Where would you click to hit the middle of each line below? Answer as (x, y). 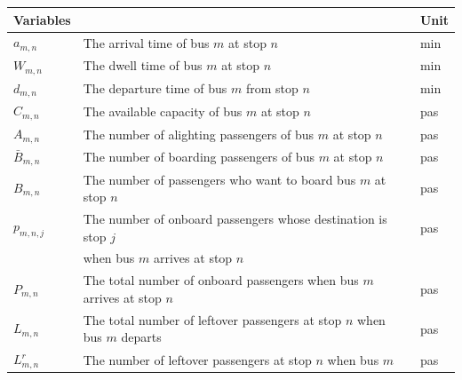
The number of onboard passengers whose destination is (235, 218)
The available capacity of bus (163, 111)
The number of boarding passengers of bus (199, 157)
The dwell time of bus (143, 65)
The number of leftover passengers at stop (197, 359)
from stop (272, 88)
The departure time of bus (155, 88)
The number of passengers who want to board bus (219, 179)
